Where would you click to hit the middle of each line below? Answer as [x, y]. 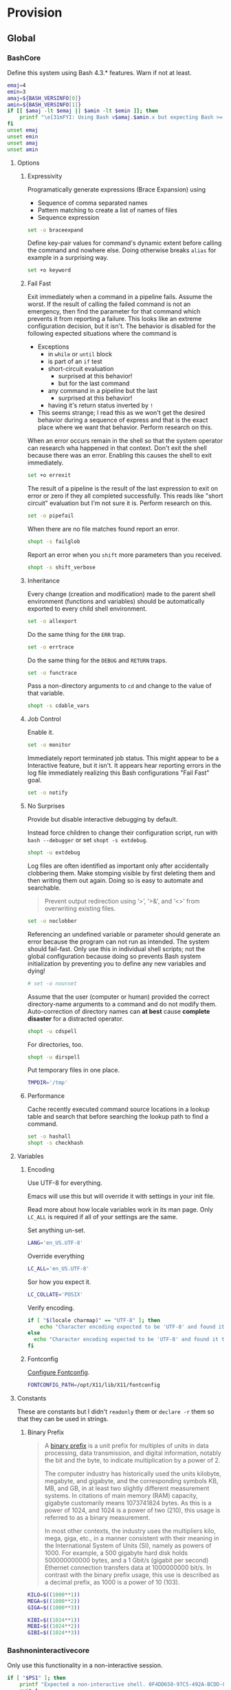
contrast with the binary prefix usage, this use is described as [132, 1575]
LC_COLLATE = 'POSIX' [55, 1294]
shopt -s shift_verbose [62, 567]
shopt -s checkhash [55, 1143]
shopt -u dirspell [54, 1057]
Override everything [56, 1256]
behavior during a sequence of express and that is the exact [123, 420]
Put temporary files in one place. [74, 1070]
